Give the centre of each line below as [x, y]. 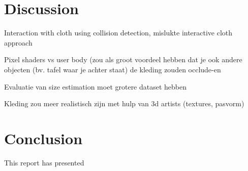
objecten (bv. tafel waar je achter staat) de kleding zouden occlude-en [113, 69]
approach [18, 42]
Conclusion [43, 138]
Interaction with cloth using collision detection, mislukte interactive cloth [118, 33]
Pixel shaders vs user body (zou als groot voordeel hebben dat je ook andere [123, 59]
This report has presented [44, 162]
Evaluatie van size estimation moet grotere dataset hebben [96, 86]
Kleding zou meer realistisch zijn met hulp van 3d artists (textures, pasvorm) [124, 103]
